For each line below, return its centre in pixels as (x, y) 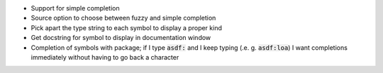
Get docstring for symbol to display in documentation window (121, 38)
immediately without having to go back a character (105, 57)
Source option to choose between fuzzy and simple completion (123, 18)
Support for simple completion (75, 8)
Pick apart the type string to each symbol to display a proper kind (127, 27)
